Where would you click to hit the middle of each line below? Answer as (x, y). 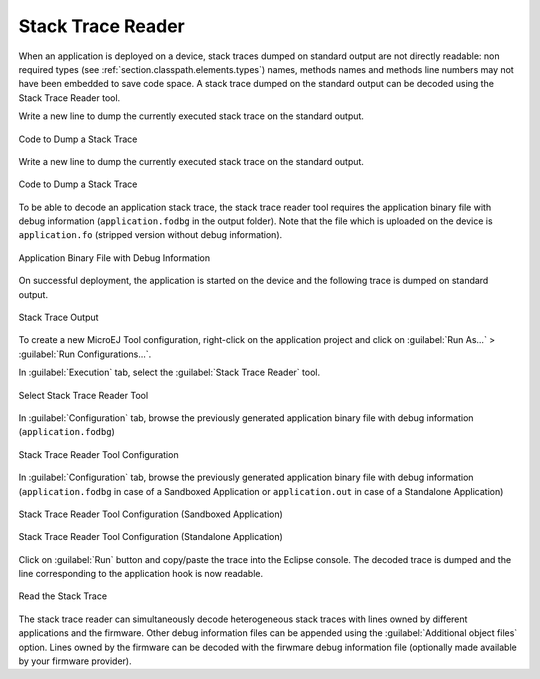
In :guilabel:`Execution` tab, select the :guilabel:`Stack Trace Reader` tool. (169, 372)
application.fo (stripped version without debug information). (150, 235)
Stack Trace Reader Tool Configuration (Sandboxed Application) (151, 514)
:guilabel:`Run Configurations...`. (85, 354)
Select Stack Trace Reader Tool (83, 395)
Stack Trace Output (58, 317)
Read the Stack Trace (63, 596)
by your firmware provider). (75, 661)
